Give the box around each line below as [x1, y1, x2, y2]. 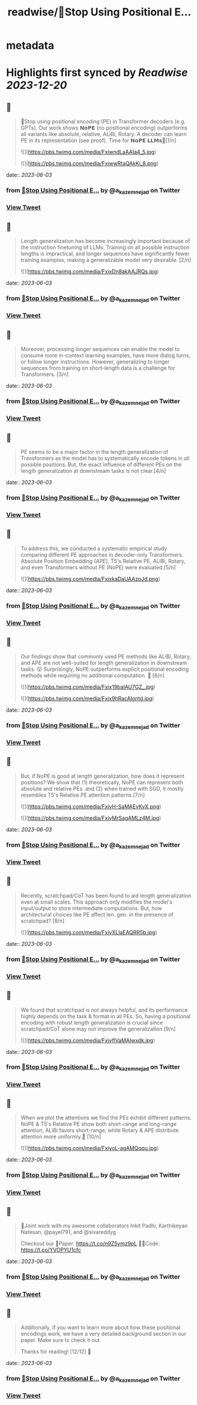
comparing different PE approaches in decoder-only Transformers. [20, 551, 183, 558]
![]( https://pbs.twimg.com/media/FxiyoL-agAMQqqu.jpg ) [20, 1145, 159, 1152]
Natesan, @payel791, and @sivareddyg [20, 1229, 117, 1236]
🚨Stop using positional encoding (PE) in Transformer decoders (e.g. [20, 118, 186, 125]
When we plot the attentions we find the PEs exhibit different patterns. [20, 1114, 192, 1122]
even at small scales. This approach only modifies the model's [20, 898, 173, 905]
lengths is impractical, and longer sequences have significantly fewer [20, 250, 190, 257]
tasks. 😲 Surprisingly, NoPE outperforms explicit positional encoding [20, 665, 189, 672]
